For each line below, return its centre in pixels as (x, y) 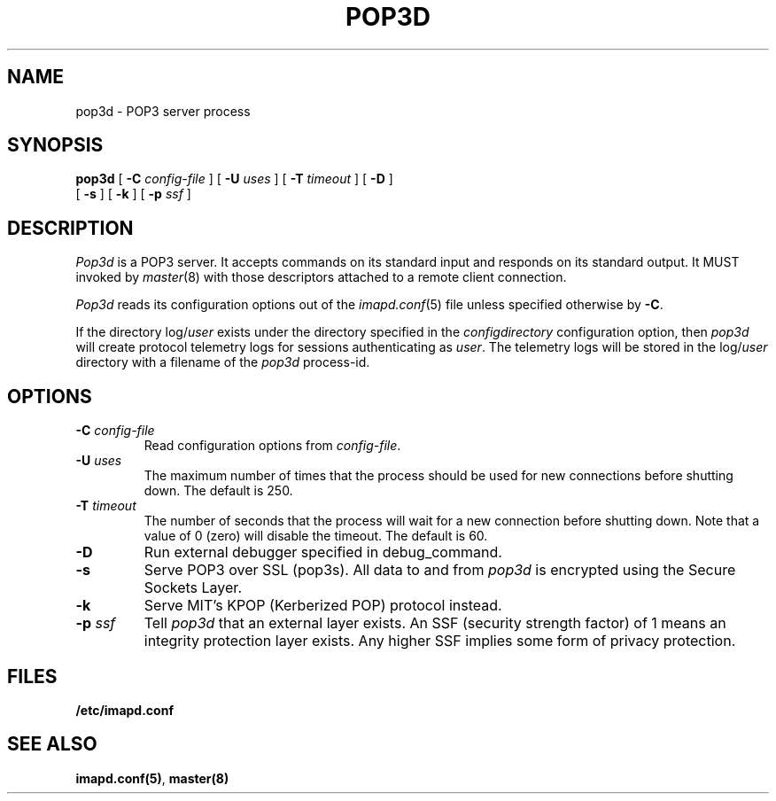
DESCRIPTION (70, 228)
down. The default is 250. (218, 491)
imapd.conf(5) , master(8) (152, 778)
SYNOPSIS (55, 145)
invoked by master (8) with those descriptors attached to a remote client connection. (321, 277)
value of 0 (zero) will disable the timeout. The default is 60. (316, 536)
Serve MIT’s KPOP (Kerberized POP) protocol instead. (323, 606)
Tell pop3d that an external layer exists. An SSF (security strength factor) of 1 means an (435, 623)
